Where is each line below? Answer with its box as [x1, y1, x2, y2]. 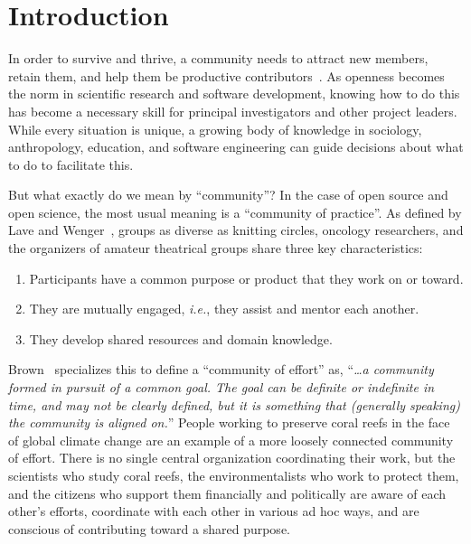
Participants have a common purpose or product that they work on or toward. [29, 268, 464, 287]
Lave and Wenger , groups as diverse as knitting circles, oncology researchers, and [8, 220, 464, 239]
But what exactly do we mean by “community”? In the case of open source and [8, 185, 448, 204]
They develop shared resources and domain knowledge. [29, 329, 333, 348]
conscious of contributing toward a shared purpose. [8, 519, 290, 538]
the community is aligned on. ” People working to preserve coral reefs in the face [8, 413, 450, 432]
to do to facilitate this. [8, 155, 134, 174]
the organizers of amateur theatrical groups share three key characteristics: [8, 239, 423, 258]
